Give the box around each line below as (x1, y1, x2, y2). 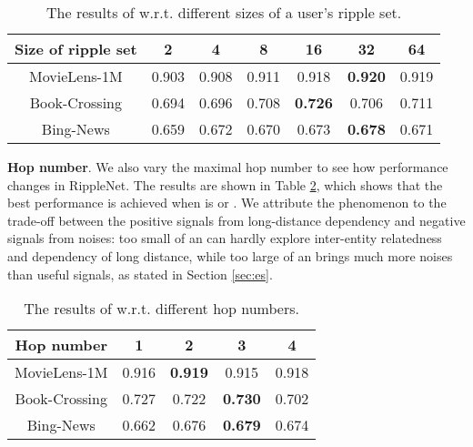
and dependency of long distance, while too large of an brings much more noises (7, 246, 453, 265)
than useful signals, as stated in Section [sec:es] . (7, 264, 273, 283)
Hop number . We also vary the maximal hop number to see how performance (7, 157, 448, 176)
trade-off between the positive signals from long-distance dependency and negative (7, 210, 466, 229)
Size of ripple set (15, 38, 137, 59)
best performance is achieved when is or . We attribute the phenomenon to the (7, 193, 447, 212)
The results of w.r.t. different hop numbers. (24, 298, 299, 320)
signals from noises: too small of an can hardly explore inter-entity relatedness (7, 229, 442, 248)
